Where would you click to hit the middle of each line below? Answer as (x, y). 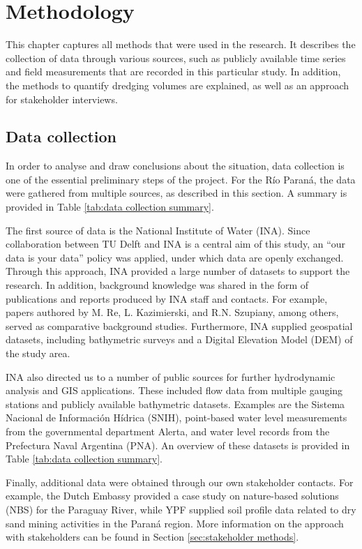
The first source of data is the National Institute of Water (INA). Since (158, 230)
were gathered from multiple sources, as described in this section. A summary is (176, 193)
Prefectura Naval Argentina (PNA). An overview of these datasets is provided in (178, 445)
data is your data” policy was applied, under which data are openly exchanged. (175, 257)
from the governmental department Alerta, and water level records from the (168, 431)
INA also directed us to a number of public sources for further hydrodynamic (171, 376)
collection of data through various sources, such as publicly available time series (176, 58)
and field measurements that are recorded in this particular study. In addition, (173, 72)
